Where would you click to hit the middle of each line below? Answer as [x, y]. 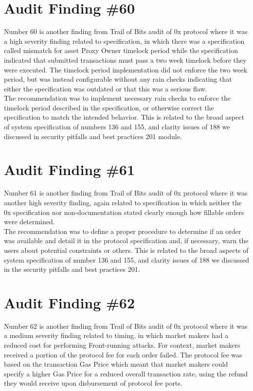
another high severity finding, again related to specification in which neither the [123, 202]
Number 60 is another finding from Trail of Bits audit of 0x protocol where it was [126, 31]
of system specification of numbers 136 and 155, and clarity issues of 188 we [117, 127]
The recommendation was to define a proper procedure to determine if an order [123, 231]
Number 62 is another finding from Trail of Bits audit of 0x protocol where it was [126, 326]
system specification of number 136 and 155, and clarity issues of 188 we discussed [126, 259]
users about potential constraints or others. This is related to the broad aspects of [126, 250]
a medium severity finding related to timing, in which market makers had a [116, 335]
